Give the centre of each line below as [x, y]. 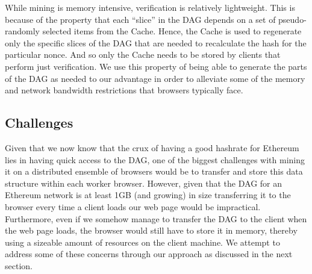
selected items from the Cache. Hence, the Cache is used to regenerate [172, 31]
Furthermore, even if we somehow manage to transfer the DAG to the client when [156, 218]
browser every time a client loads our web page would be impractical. [133, 206]
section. [19, 265]
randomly [23, 31]
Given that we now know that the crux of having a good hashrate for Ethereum [152, 147]
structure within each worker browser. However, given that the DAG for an [144, 183]
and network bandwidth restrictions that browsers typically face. [124, 90]
